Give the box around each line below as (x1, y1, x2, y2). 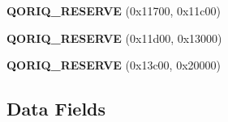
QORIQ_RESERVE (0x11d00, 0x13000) (6, 29, 222, 46)
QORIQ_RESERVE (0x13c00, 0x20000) (6, 57, 221, 74)
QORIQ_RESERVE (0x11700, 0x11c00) (6, 2, 221, 19)
